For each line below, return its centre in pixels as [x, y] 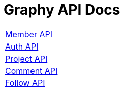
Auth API [22, 46]
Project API [26, 58]
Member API [29, 34]
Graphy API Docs [62, 10]
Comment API [32, 71]
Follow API [25, 83]
